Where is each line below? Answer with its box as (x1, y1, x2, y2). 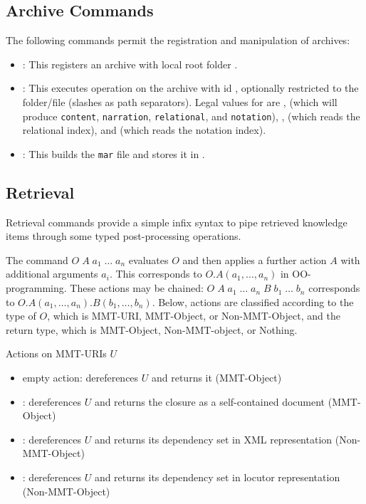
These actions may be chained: (70, 280, 204, 295)
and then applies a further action (182, 252, 327, 267)
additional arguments (6, 266, 98, 281)
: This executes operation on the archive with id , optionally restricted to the (22, 80, 359, 95)
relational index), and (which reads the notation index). (22, 122, 266, 137)
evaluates (128, 252, 169, 267)
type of (6, 308, 36, 323)
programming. (6, 280, 67, 295)
